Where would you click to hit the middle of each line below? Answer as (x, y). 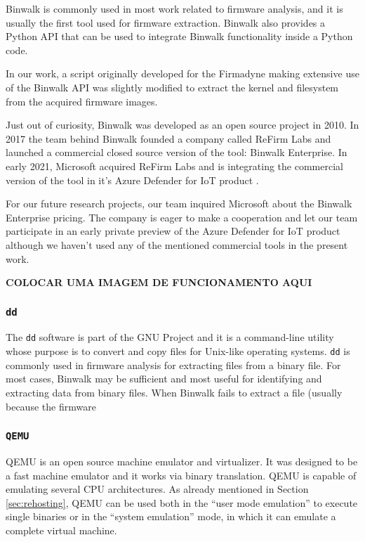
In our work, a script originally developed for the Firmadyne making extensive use (182, 73)
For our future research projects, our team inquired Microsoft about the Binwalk (179, 204)
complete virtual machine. (61, 530)
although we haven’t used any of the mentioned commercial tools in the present (177, 244)
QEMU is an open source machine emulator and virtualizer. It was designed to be (182, 461)
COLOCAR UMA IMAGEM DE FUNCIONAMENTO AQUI (159, 282)
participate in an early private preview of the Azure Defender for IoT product (173, 231)
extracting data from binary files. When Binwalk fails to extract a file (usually (174, 392)
